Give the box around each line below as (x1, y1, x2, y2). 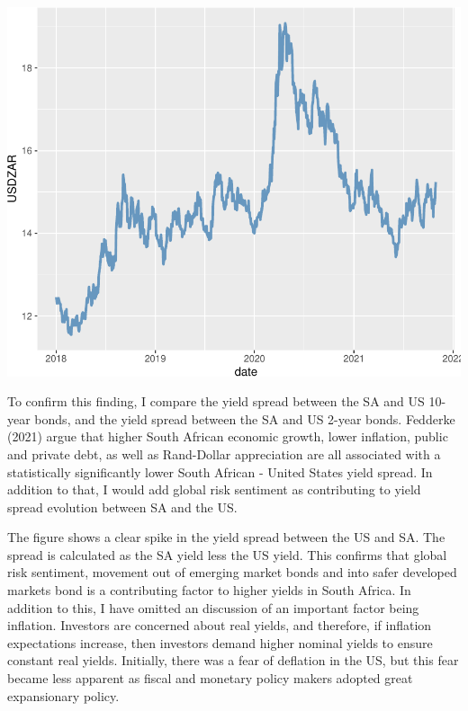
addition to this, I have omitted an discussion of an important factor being (7, 598, 419, 617)
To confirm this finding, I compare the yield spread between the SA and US (7, 392, 425, 411)
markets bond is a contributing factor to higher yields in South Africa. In (7, 581, 411, 600)
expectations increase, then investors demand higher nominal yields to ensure (7, 633, 433, 652)
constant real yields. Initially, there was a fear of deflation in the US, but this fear (7, 651, 459, 670)
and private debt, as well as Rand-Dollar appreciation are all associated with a (7, 444, 441, 463)
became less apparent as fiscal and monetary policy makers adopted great (7, 669, 413, 688)
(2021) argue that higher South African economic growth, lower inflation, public (7, 427, 448, 446)
